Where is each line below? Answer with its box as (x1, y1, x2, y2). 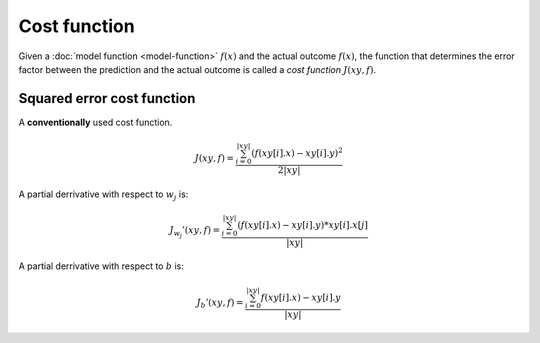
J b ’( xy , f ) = (196, 296, 244, 310)
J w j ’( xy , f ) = (169, 224, 220, 239)
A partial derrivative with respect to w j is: (18, 188, 189, 202)
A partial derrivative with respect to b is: (18, 260, 184, 272)
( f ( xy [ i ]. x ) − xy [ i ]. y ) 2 (251, 146, 344, 159)
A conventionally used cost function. (18, 116, 173, 128)
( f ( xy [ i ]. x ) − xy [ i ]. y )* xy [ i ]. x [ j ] (236, 220, 369, 231)
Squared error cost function (18, 90, 196, 107)
